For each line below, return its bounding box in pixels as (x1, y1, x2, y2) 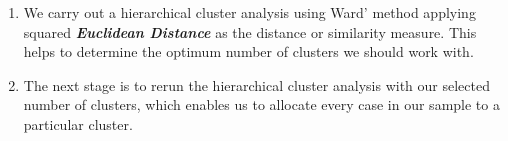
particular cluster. (23, 113, 133, 134)
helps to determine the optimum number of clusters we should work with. (23, 41, 474, 62)
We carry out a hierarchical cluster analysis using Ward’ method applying (23, 2, 476, 22)
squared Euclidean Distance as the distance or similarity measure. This (23, 21, 477, 42)
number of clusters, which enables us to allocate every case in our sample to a (23, 94, 500, 115)
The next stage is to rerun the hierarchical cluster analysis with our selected (23, 74, 490, 95)
